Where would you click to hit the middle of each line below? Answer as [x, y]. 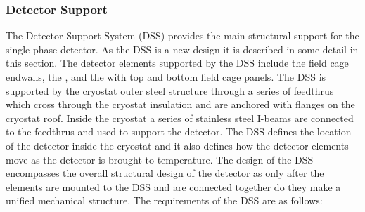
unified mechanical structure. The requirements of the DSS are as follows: [164, 200]
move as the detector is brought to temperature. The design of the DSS [160, 159]
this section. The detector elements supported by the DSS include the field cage [177, 63]
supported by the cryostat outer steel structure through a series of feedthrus [170, 90]
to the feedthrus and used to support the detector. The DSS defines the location [179, 132]
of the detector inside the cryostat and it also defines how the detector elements [177, 145]
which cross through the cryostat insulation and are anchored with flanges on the [180, 104]
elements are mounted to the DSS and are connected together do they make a [173, 186]
